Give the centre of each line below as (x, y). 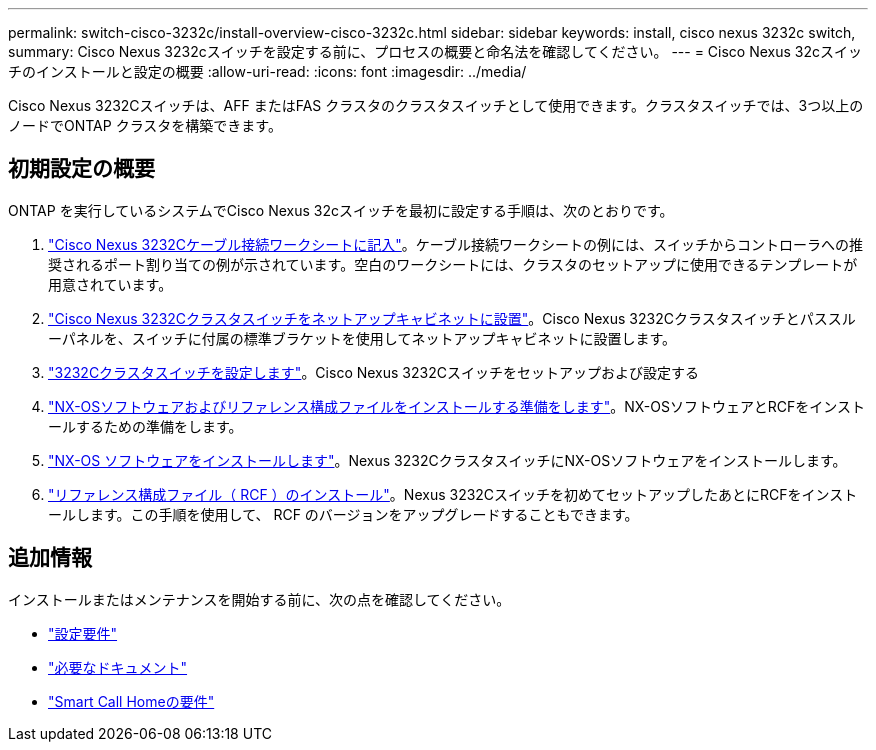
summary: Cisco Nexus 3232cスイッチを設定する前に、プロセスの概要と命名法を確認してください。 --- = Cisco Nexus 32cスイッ (435, 51)
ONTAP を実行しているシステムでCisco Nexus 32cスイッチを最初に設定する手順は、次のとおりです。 (341, 210)
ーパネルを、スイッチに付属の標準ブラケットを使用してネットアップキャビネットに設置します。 (362, 338)
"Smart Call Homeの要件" (131, 701)
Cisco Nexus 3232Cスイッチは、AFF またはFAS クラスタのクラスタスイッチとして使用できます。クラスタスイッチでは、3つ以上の (436, 105)
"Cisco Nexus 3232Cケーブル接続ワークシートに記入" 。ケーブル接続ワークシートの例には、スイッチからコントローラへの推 (455, 244)
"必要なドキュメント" (118, 667)
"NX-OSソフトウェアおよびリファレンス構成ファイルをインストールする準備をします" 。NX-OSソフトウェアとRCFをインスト (456, 406)
